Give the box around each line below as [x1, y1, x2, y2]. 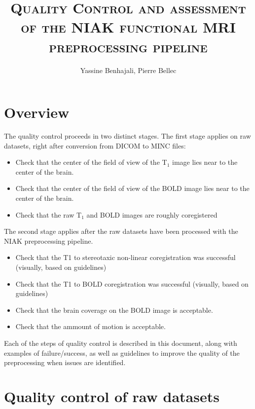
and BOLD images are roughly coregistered [86, 209, 218, 220]
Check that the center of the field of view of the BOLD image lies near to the [15, 183, 250, 193]
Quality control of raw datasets [4, 386, 219, 406]
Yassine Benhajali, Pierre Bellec [80, 65, 177, 75]
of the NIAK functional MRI [21, 17, 236, 37]
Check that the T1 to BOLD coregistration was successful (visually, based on [15, 278, 249, 289]
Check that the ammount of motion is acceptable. [15, 321, 166, 332]
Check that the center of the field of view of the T [15, 157, 167, 167]
